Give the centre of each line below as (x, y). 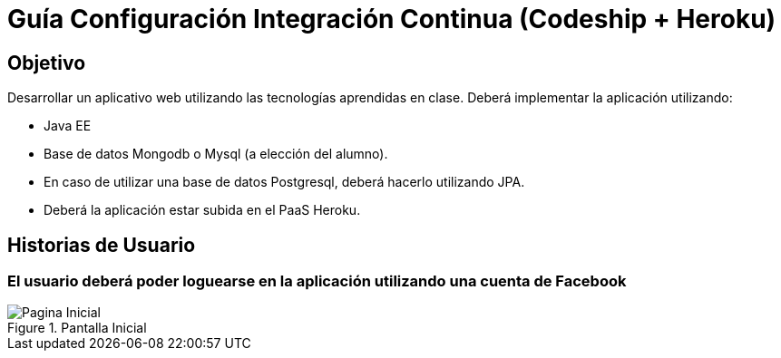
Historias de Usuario (102, 245)
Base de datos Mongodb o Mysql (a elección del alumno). (216, 154)
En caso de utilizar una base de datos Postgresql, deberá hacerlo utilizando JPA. (284, 182)
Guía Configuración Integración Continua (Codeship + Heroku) (392, 19)
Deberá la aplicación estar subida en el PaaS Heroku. (202, 210)
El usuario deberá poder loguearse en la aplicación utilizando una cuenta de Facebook (317, 281)
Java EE (68, 126)
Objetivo (47, 63)
